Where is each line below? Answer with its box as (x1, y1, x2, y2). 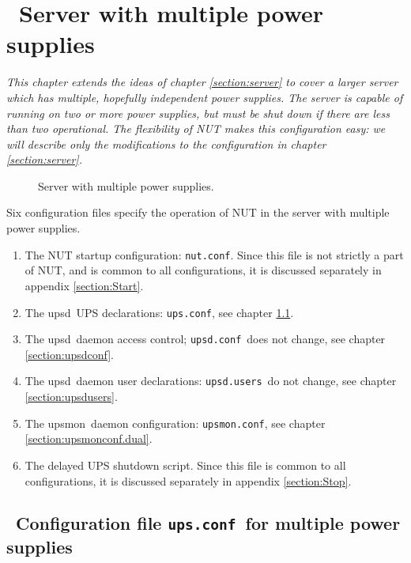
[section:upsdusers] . (25, 388, 118, 405)
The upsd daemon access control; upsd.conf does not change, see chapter (25, 331, 386, 347)
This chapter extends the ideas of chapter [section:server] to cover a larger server (6, 74, 398, 90)
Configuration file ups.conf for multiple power (16, 511, 401, 535)
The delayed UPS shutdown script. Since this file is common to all (25, 456, 346, 473)
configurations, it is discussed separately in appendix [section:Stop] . (25, 472, 352, 489)
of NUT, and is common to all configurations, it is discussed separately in (25, 262, 382, 278)
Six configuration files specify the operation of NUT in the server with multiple (6, 204, 390, 221)
